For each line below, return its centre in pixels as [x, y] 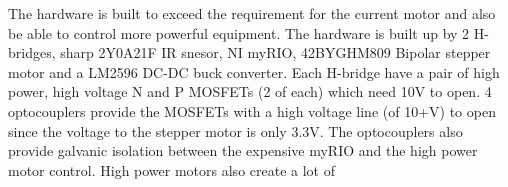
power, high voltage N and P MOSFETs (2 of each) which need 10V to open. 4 [250, 91]
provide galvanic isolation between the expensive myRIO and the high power [243, 150]
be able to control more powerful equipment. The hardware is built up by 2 [239, 32]
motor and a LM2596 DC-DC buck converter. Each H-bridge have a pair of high [254, 71]
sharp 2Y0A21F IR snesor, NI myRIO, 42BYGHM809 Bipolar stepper [275, 52]
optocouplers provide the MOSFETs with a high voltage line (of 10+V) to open [252, 110]
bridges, [32, 52]
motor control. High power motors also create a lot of [171, 169]
